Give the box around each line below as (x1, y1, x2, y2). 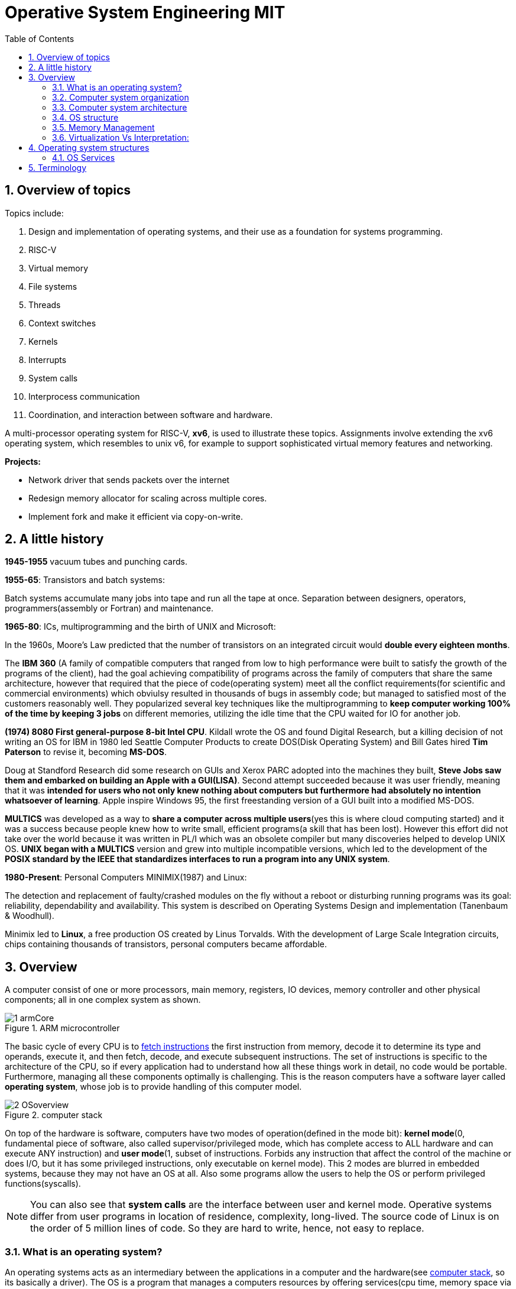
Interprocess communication (28, 391, 140, 401)
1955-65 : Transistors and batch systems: (5, 575, 165, 585)
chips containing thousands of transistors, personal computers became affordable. (5, 939, 327, 950)
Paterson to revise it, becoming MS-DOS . (5, 747, 167, 757)
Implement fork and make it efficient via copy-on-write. (28, 511, 243, 522)
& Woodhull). (5, 911, 54, 921)
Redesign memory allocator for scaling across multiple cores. (28, 493, 267, 503)
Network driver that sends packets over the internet (28, 474, 230, 485)
